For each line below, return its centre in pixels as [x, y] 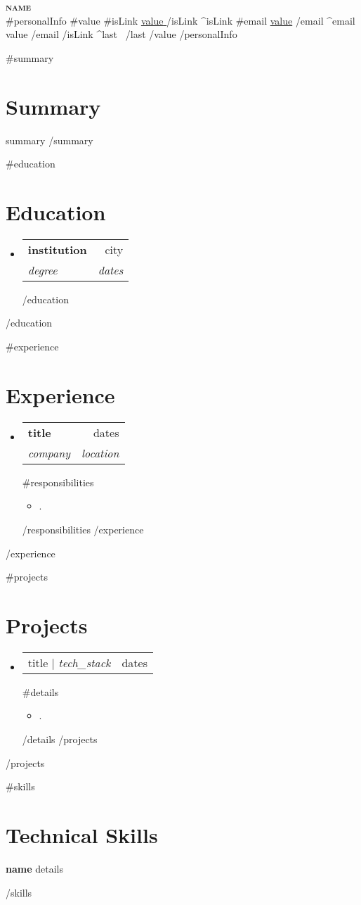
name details [34, 868]
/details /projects [60, 739]
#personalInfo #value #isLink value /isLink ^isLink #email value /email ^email [180, 20]
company [49, 452]
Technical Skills [82, 834]
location [100, 452]
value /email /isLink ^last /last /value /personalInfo [122, 34]
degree [42, 270]
